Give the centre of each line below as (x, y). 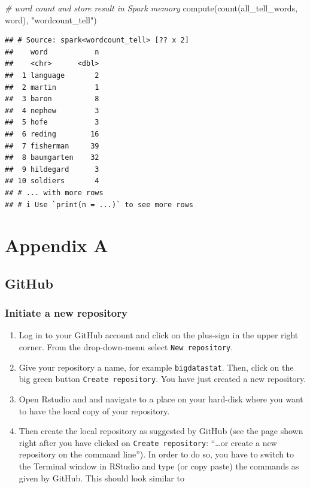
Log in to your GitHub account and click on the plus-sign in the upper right (159, 335)
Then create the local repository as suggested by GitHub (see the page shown (161, 431)
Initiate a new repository (66, 313)
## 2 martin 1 (52, 87)
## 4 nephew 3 (52, 110)
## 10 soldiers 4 (52, 181)
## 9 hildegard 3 (52, 169)
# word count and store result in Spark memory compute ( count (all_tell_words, (151, 8)
